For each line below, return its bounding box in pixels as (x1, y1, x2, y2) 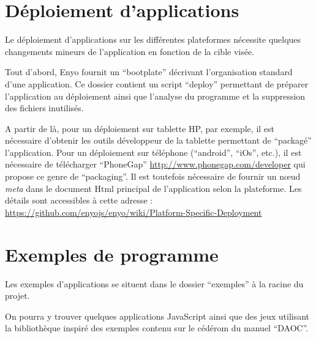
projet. (5, 289, 30, 302)
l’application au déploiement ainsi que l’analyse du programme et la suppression (5, 89, 306, 102)
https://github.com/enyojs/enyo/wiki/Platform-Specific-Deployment (5, 205, 262, 218)
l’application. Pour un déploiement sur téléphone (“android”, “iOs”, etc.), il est (5, 145, 302, 158)
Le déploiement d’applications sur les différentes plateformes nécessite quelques (5, 33, 301, 46)
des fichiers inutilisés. (5, 101, 84, 114)
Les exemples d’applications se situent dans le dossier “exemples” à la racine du (5, 277, 304, 290)
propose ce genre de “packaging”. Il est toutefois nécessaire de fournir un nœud (5, 170, 301, 183)
